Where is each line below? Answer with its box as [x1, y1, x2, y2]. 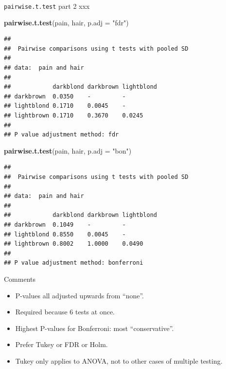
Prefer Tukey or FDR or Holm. [15, 339, 108, 350]
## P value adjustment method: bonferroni [4, 259, 143, 267]
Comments [4, 273, 36, 284]
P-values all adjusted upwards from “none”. [15, 290, 144, 300]
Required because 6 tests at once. [15, 307, 115, 317]
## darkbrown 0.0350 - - [4, 93, 126, 100]
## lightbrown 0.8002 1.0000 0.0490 [4, 240, 143, 248]
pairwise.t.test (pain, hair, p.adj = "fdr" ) [4, 17, 129, 27]
